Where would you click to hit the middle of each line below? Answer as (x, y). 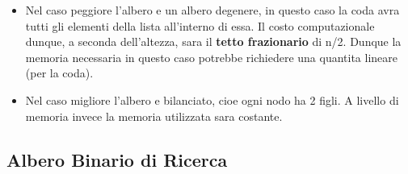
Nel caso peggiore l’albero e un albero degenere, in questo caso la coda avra (212, 10)
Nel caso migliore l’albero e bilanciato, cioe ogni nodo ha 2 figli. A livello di (212, 99)
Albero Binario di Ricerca (117, 159)
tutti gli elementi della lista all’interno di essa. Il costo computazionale (200, 25)
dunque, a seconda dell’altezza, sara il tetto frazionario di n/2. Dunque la (213, 41)
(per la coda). (59, 73)
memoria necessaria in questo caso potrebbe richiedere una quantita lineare (211, 57)
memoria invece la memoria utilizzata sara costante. (154, 116)
